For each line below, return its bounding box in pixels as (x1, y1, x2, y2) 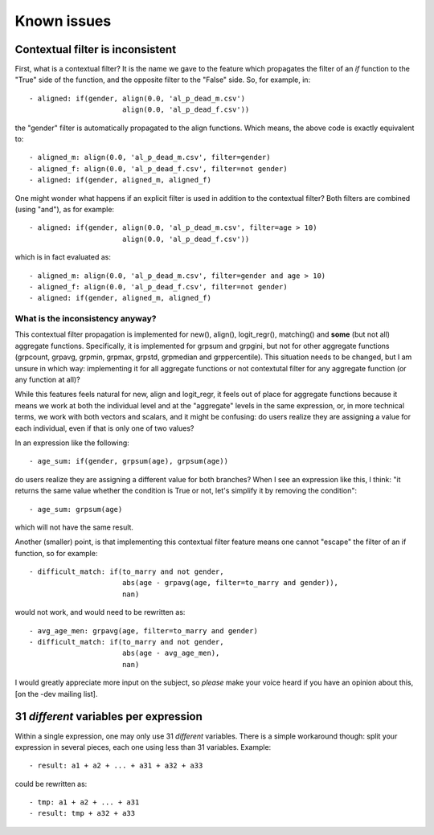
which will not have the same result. (14, 522, 134, 532)
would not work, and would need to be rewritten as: (14, 608, 186, 617)
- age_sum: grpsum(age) (29, 505, 123, 514)
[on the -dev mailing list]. (14, 689, 98, 698)
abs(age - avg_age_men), (121, 649, 220, 658)
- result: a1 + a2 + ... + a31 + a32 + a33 (29, 761, 203, 771)
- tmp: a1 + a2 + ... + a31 (29, 798, 140, 807)
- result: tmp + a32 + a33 (29, 808, 136, 818)
